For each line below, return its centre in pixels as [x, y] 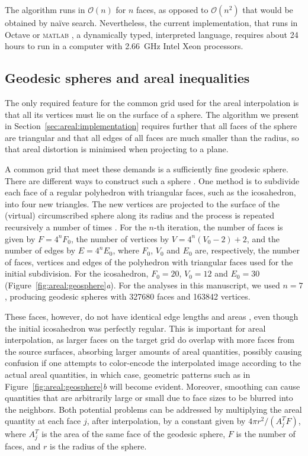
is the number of [266, 434]
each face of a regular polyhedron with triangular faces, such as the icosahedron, [150, 192]
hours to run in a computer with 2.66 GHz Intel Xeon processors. [124, 46]
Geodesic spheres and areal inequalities [127, 78]
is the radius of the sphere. [98, 446]
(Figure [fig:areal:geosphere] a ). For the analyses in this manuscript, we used [142, 285]
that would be [268, 9]
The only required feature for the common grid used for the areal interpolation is [152, 102]
